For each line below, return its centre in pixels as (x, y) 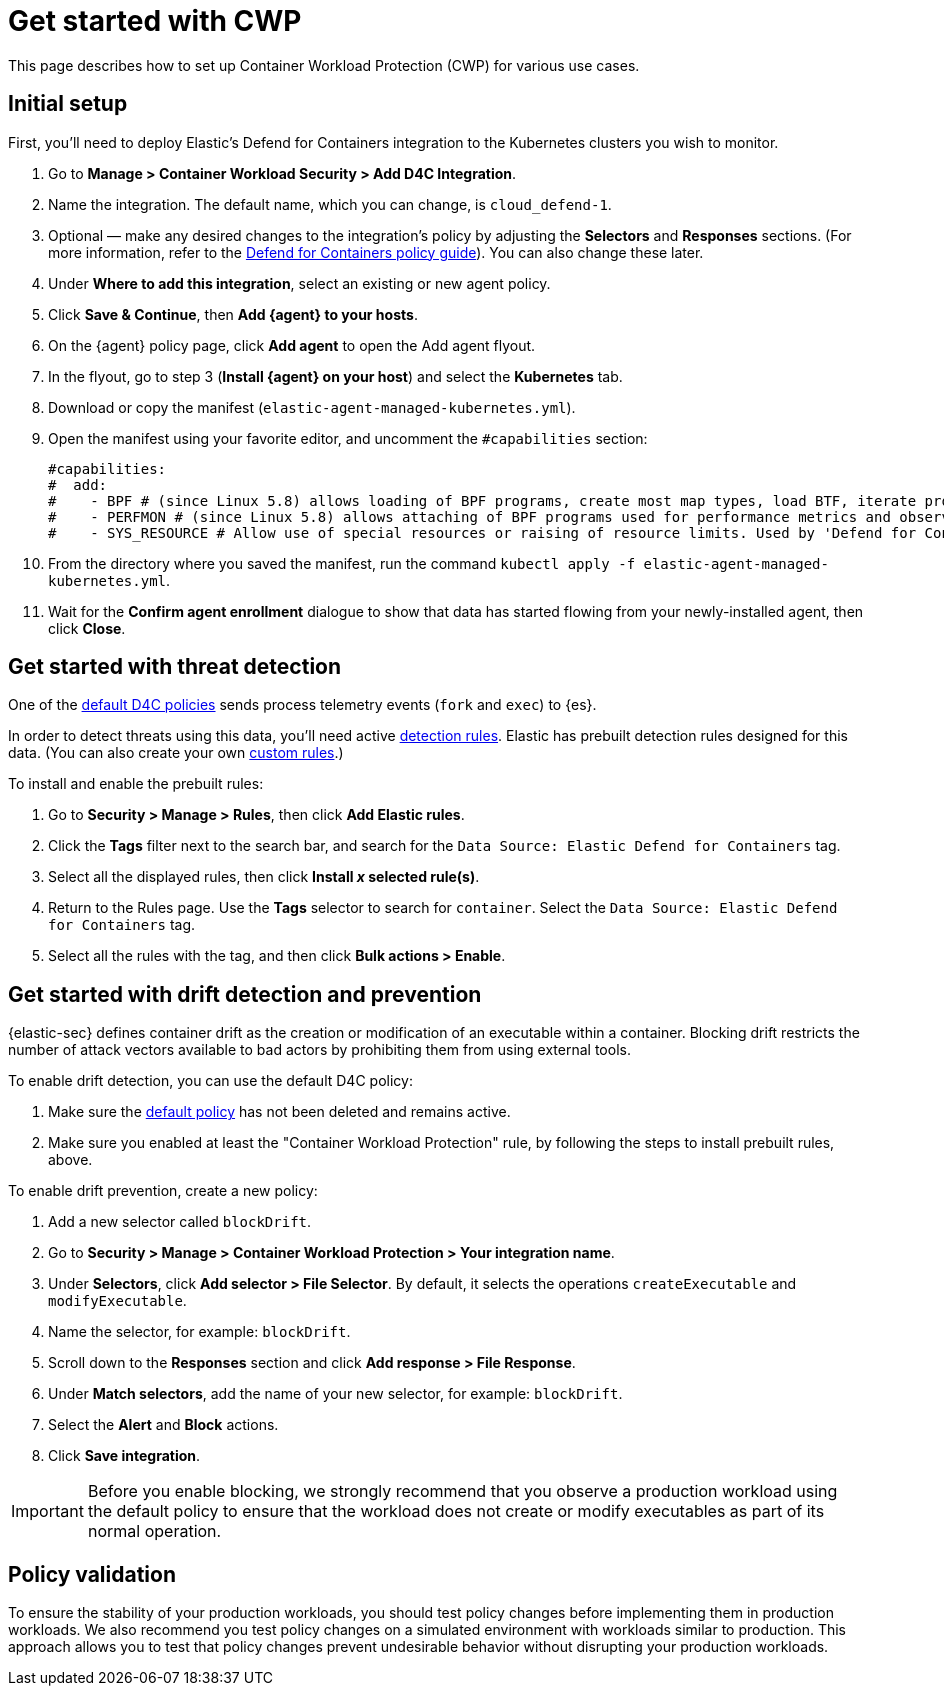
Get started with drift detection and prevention (245, 994)
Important (47, 1511)
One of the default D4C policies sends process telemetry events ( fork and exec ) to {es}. (302, 705)
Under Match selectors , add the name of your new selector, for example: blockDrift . (335, 1394)
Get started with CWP (155, 21)
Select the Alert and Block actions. (163, 1425)
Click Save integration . (124, 1456)
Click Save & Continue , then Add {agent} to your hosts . (233, 314)
